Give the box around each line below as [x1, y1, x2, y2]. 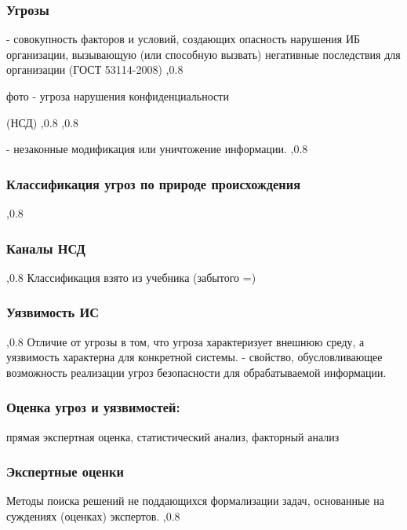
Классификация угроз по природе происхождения [6, 174, 300, 193]
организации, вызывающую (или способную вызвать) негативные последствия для [6, 46, 401, 62]
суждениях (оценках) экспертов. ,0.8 [6, 508, 180, 525]
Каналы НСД [6, 238, 85, 258]
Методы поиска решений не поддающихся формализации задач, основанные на [6, 492, 384, 509]
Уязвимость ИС [6, 302, 99, 322]
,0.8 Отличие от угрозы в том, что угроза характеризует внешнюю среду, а [6, 333, 365, 349]
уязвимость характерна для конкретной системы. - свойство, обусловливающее [6, 349, 383, 365]
